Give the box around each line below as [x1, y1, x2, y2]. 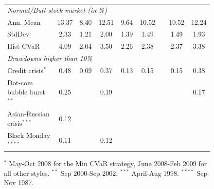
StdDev [7, 29, 30, 39]
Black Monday [7, 130, 51, 140]
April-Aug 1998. [131, 168, 179, 178]
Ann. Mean [7, 17, 41, 27]
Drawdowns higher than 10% [7, 53, 92, 63]
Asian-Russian [7, 108, 50, 118]
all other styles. [4, 168, 50, 178]
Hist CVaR [7, 41, 40, 51]
